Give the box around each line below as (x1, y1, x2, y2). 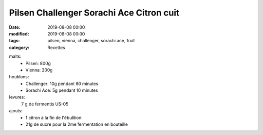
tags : (9, 38, 20, 44)
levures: (9, 94, 25, 100)
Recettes (47, 44, 65, 51)
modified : (9, 31, 29, 36)
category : (9, 44, 30, 51)
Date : (9, 24, 20, 30)
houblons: (9, 74, 29, 80)
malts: (9, 53, 21, 59)
